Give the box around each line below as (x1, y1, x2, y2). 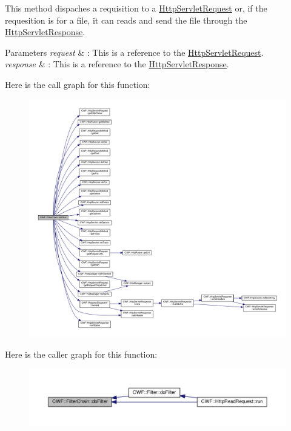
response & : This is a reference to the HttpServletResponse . (5, 58, 229, 70)
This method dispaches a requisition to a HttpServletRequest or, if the (5, 2, 267, 14)
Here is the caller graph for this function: (5, 347, 158, 360)
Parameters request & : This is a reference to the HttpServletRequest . (5, 45, 264, 58)
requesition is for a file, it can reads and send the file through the (5, 13, 247, 26)
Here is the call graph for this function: (5, 78, 150, 90)
